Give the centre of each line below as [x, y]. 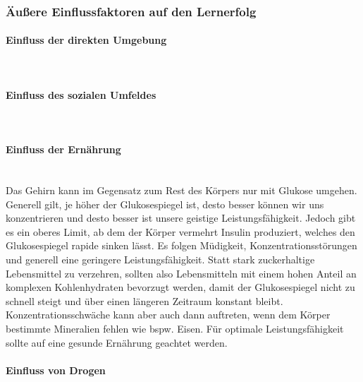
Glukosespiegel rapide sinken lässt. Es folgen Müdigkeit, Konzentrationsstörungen [181, 245]
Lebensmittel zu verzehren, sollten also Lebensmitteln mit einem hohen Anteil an [181, 273]
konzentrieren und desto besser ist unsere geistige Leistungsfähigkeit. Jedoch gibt [181, 218]
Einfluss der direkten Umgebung [86, 40]
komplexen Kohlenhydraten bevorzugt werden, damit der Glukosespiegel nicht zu [180, 287]
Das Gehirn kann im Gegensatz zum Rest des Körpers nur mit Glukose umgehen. [181, 190]
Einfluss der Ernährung [63, 149]
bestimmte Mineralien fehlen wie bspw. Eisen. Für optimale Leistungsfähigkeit [175, 328]
